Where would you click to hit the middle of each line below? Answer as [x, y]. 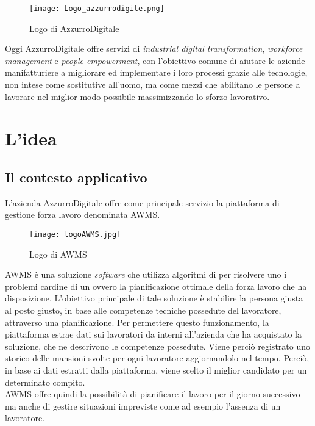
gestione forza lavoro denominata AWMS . [83, 215]
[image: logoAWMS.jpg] [75, 234]
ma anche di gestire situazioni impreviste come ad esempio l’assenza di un [143, 406]
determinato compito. [45, 382]
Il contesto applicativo [76, 177]
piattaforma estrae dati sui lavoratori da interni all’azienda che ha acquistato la [153, 334]
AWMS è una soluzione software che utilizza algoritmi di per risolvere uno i [146, 274]
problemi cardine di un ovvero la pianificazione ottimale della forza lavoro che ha [156, 286]
